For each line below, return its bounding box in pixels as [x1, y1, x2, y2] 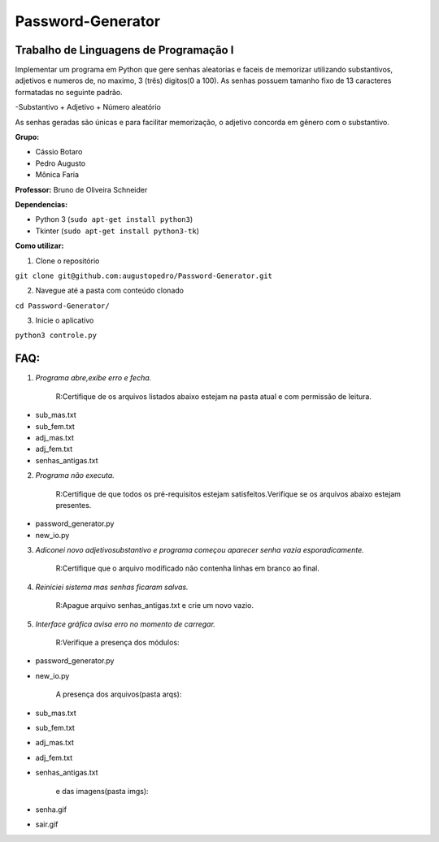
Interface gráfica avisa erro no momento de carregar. [35, 618, 215, 629]
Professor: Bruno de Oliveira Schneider [15, 184, 148, 194]
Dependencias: [15, 199, 68, 209]
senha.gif [35, 805, 67, 814]
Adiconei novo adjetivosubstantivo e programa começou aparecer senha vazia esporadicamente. [35, 545, 365, 555]
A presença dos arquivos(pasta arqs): [55, 689, 182, 699]
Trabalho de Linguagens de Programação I [15, 43, 234, 57]
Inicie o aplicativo [35, 315, 94, 325]
